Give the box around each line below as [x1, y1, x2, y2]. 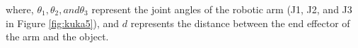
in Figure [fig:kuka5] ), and [6, 15, 120, 30]
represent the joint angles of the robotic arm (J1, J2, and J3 [91, 2, 352, 16]
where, [6, 2, 34, 16]
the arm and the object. [6, 29, 109, 44]
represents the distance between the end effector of [130, 15, 350, 30]
